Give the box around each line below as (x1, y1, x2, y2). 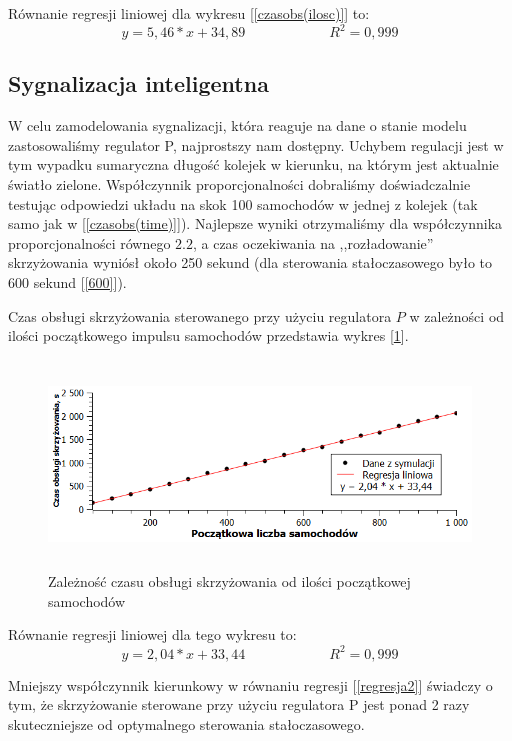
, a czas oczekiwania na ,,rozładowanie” (192, 232, 434, 253)
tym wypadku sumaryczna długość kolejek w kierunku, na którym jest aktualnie (8, 154, 499, 175)
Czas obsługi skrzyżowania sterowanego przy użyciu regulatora (8, 305, 392, 326)
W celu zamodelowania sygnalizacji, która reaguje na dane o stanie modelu (8, 115, 467, 136)
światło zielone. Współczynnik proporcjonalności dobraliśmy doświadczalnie (8, 174, 471, 195)
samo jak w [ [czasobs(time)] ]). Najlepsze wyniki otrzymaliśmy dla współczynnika (8, 213, 503, 234)
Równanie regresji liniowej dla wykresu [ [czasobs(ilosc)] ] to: (8, 3, 370, 23)
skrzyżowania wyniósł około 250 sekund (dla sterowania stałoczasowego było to (8, 252, 493, 273)
